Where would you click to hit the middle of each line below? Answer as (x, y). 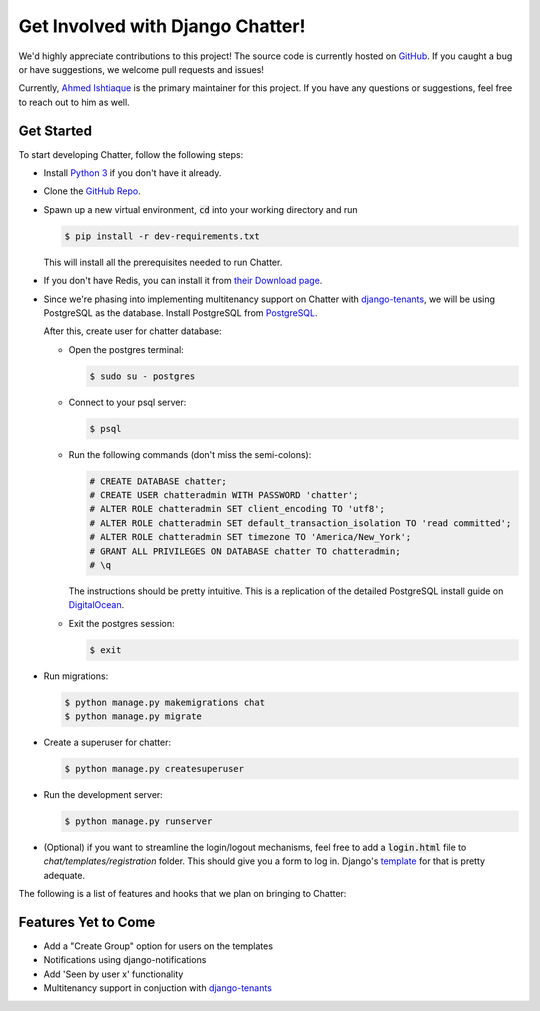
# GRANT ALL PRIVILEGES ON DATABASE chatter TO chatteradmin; (245, 551)
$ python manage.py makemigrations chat (164, 702)
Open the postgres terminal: (126, 349)
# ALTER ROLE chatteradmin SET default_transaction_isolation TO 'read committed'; (300, 523)
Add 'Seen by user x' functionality (113, 974)
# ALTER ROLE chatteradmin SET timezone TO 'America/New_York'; (250, 537)
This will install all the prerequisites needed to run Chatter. (163, 262)
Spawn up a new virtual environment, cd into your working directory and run (201, 209)
